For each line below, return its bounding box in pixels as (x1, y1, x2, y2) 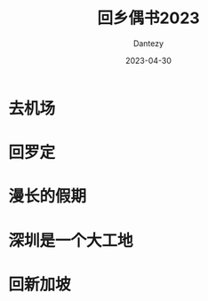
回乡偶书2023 (96, 8, 201, 28)
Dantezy (132, 37, 164, 49)
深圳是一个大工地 (8, 230, 134, 250)
